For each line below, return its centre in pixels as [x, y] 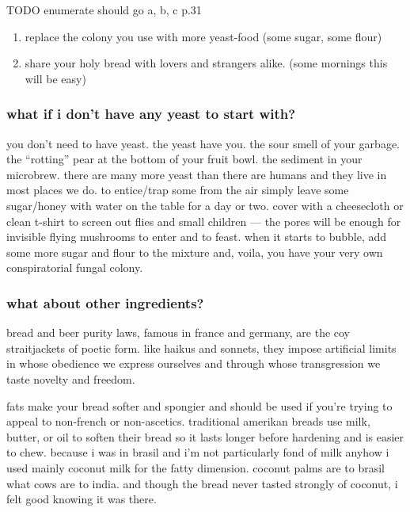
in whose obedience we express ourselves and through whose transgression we [194, 363]
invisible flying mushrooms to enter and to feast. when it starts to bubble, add [197, 237]
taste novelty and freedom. [71, 378]
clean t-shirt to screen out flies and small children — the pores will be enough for [204, 221]
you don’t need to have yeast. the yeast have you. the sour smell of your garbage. [203, 143]
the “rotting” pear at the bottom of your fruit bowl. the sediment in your [184, 159]
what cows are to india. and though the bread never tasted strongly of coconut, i [202, 483]
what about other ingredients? [105, 302]
